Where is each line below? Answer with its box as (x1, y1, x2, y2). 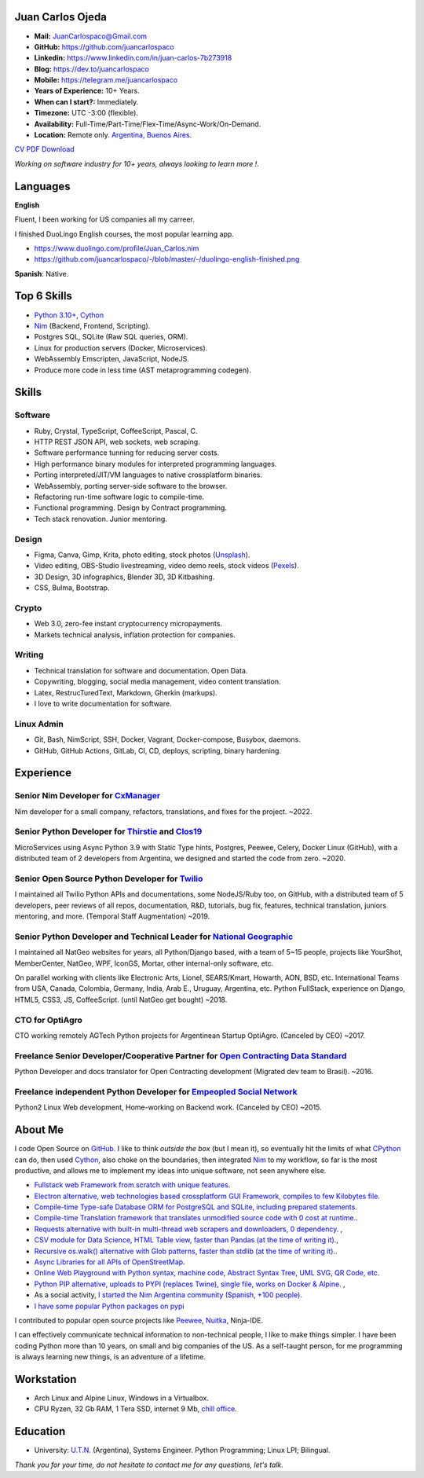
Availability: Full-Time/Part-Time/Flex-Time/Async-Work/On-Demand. (34, 119, 261, 129)
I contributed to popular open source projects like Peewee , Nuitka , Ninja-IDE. (14, 1316, 263, 1325)
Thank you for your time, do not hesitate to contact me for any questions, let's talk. (14, 1460, 284, 1469)
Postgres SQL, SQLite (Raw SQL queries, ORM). (34, 332, 188, 342)
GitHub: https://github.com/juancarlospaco (34, 42, 174, 51)
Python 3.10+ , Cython (34, 310, 104, 320)
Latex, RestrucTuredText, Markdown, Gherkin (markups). (34, 688, 217, 697)
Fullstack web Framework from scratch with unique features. (34, 1180, 231, 1190)
